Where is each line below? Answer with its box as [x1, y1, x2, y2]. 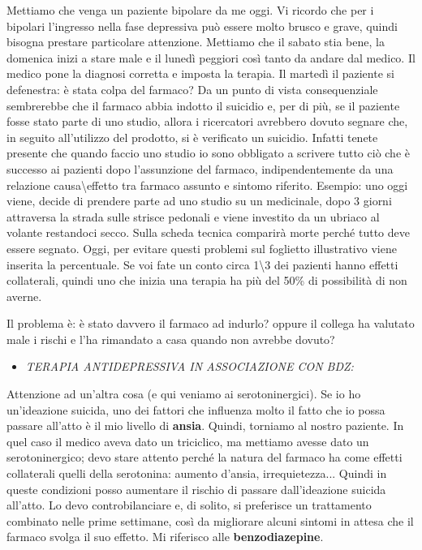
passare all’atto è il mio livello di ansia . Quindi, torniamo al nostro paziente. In [6, 417, 404, 434]
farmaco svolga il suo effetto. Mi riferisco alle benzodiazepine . [6, 528, 324, 545]
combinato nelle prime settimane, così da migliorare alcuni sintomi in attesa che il [6, 512, 414, 529]
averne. [6, 287, 42, 304]
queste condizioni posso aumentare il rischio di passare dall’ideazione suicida [6, 480, 386, 497]
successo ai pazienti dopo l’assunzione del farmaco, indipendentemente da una [6, 160, 394, 177]
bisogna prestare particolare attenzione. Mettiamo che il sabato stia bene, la [6, 33, 385, 50]
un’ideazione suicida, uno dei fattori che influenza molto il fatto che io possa [6, 401, 385, 418]
